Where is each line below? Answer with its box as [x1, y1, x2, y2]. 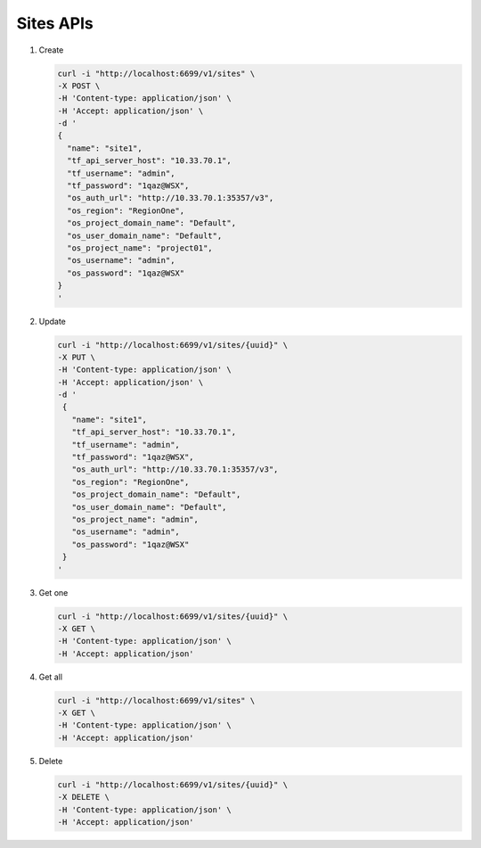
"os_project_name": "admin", [71, 515, 200, 524]
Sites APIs [16, 13, 94, 33]
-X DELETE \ [57, 792, 110, 803]
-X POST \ [57, 80, 101, 91]
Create [38, 45, 64, 55]
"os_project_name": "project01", [67, 243, 213, 253]
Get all [38, 671, 62, 682]
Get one [38, 587, 69, 597]
